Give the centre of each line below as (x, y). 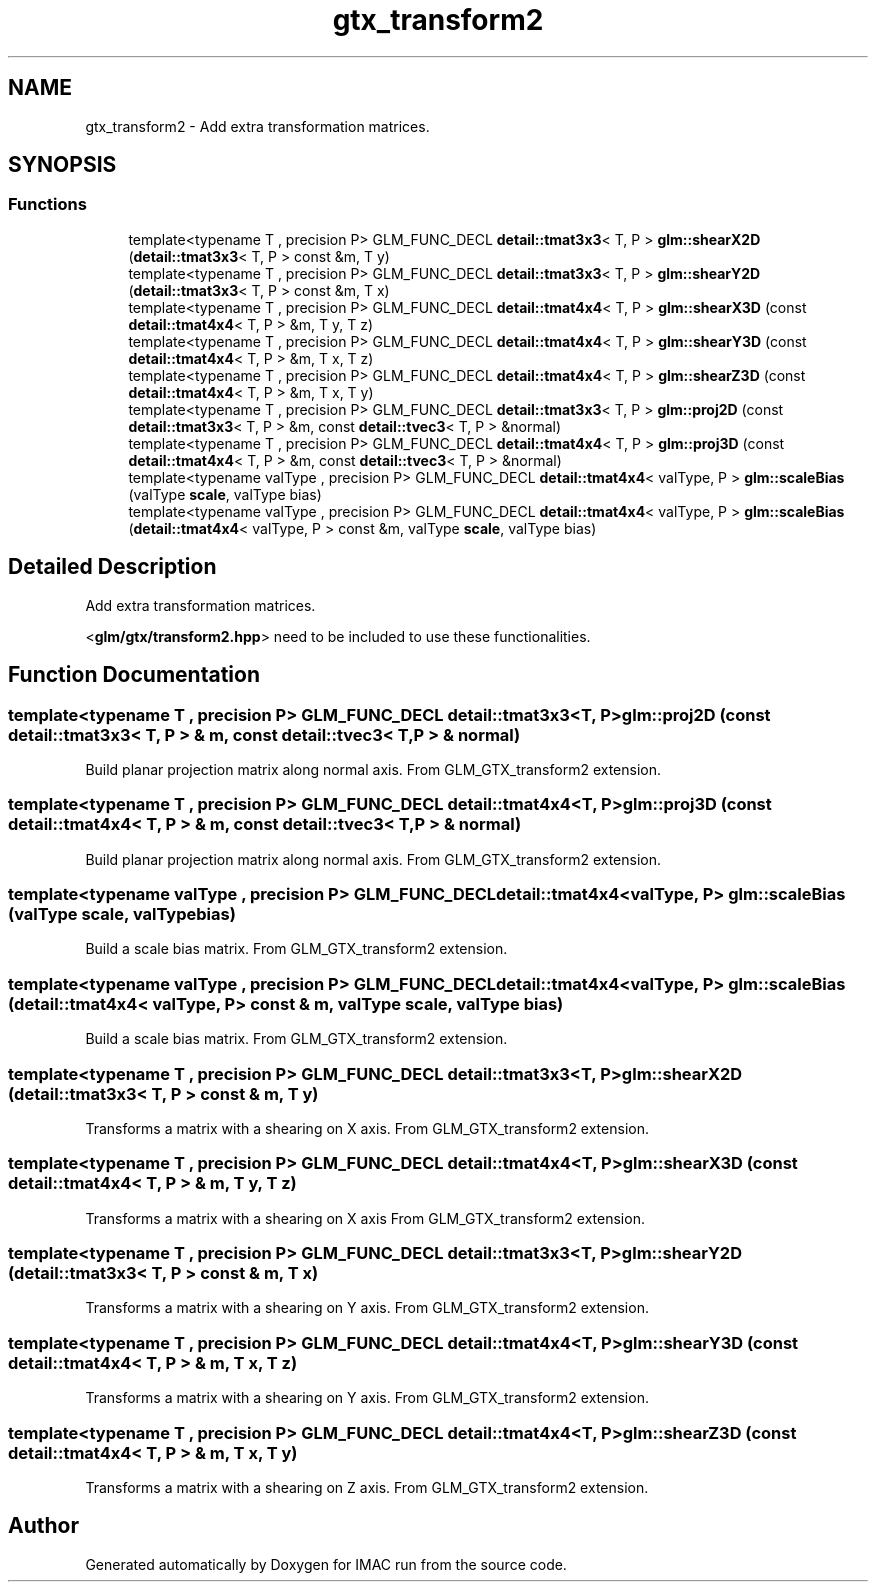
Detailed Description (112, 567)
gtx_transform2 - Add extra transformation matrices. (257, 126)
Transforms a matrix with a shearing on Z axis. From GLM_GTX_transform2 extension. (367, 1487)
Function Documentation (134, 675)
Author (43, 1526)
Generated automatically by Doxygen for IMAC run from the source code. (326, 1564)
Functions (47, 204)
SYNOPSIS (62, 165)
